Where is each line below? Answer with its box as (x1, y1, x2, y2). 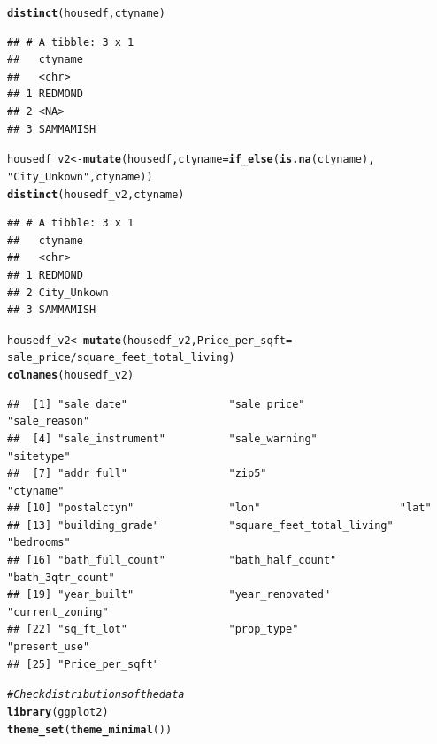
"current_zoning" (7, 605, 109, 618)
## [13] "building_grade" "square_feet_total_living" (7, 518, 394, 532)
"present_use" (7, 640, 90, 654)
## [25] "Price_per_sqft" (7, 657, 159, 671)
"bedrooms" (7, 536, 71, 549)
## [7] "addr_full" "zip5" (7, 467, 267, 480)
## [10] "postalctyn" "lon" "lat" (7, 502, 432, 515)
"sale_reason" (7, 415, 90, 428)
